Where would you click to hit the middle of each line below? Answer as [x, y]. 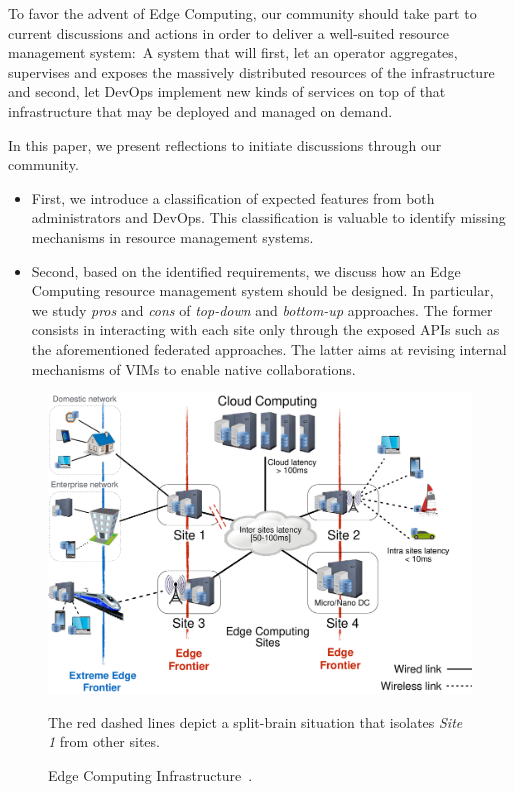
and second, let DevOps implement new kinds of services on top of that [227, 91]
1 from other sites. [104, 741]
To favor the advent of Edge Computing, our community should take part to [242, 13]
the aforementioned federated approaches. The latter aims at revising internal [269, 348]
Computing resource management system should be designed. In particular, [262, 290]
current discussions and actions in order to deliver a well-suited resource [229, 32]
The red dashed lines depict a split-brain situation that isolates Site [255, 721]
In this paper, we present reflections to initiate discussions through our [225, 144]
